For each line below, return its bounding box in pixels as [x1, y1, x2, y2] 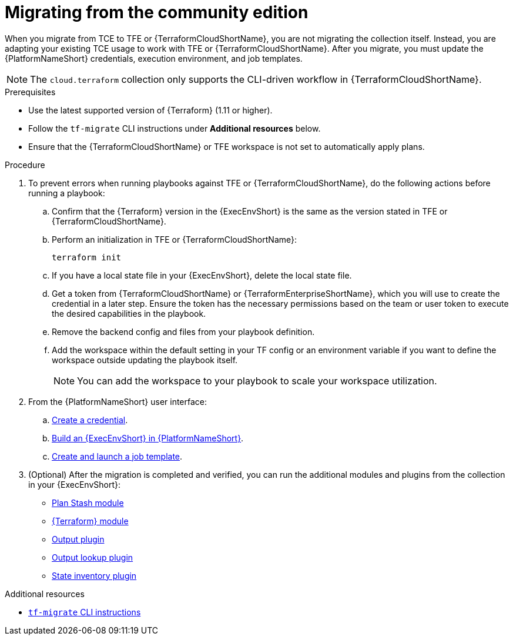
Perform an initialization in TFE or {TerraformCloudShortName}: [52, 234, 297, 244]
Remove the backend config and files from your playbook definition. [52, 326, 315, 337]
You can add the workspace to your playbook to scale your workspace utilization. [77, 374, 437, 387]
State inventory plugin [52, 570, 137, 581]
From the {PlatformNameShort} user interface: [28, 396, 207, 407]
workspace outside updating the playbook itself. [52, 354, 238, 365]
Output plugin [52, 534, 105, 544]
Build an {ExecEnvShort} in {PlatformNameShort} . [52, 433, 244, 443]
